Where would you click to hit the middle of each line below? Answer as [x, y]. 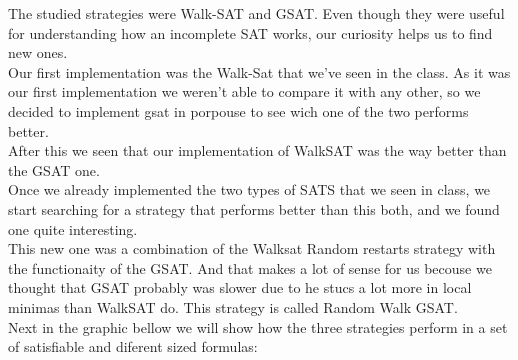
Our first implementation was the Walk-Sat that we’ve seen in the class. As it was [259, 71]
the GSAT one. [54, 169]
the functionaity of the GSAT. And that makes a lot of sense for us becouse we [250, 267]
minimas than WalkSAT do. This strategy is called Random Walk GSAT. [233, 306]
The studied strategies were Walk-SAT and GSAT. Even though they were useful [256, 13]
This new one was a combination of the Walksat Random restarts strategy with [252, 248]
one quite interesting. [73, 228]
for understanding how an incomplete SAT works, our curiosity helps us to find [250, 32]
